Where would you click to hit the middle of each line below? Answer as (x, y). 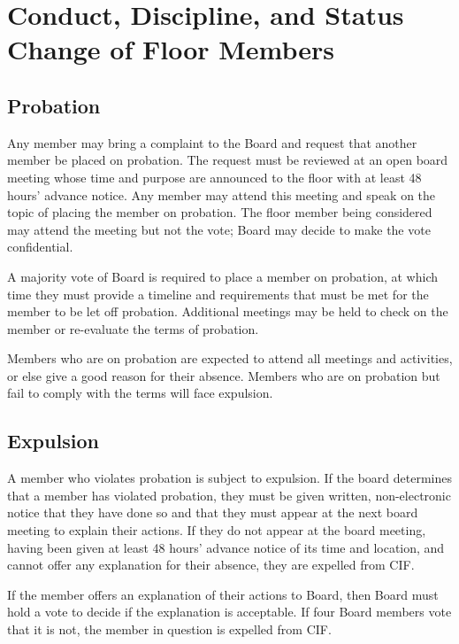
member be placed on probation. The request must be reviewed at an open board (228, 160)
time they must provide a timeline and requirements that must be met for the (218, 294)
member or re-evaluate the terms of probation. (133, 328)
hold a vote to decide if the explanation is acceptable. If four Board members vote (229, 612)
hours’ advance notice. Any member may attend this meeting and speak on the (222, 194)
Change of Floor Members (171, 49)
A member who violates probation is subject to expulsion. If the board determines (229, 478)
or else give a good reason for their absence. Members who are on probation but (224, 375)
